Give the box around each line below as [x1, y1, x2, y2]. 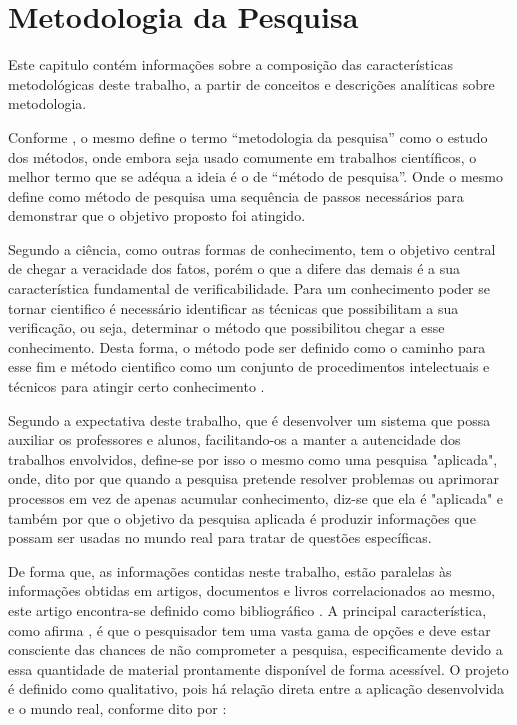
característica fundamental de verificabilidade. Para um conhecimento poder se [8, 278, 490, 299]
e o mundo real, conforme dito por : [8, 697, 227, 718]
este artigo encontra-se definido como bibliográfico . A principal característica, [8, 599, 487, 620]
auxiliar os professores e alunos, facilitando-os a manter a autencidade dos [8, 429, 461, 450]
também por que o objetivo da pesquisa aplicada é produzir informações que [8, 507, 476, 528]
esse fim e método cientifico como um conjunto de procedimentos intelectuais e [8, 356, 490, 377]
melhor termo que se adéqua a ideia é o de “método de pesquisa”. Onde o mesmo [8, 166, 503, 187]
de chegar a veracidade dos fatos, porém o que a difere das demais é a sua [8, 258, 460, 279]
